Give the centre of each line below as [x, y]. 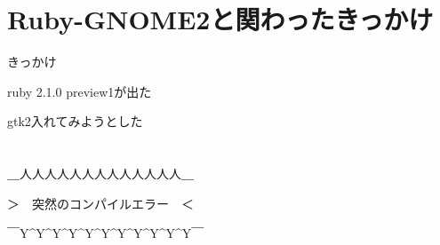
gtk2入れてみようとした [75, 121]
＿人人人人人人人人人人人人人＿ [100, 174]
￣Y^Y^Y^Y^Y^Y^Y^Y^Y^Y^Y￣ [106, 233]
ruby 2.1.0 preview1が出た [80, 91]
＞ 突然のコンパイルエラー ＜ [100, 203]
